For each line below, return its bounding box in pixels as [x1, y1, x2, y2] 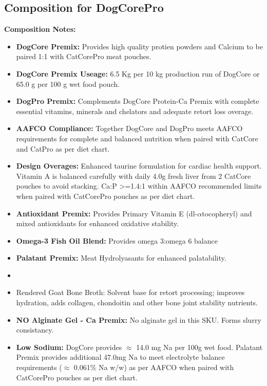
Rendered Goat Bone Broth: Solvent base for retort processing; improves [16, 287, 245, 298]
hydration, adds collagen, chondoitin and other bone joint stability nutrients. [16, 297, 258, 308]
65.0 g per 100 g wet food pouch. [16, 78, 120, 89]
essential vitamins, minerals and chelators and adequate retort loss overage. [16, 105, 254, 116]
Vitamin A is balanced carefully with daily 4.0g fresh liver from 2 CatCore [16, 170, 251, 181]
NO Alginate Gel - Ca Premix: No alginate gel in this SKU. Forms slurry [16, 314, 261, 325]
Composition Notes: [4, 24, 76, 34]
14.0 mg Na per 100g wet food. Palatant [136, 341, 263, 352]
